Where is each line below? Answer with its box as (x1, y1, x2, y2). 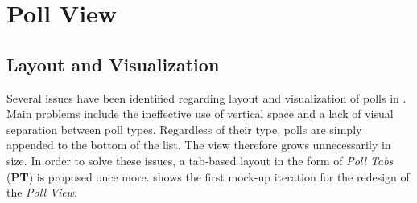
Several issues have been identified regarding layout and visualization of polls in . (6, 89, 407, 106)
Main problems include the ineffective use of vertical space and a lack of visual (6, 105, 394, 122)
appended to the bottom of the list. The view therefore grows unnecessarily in (6, 136, 391, 153)
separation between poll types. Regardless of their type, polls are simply (6, 120, 362, 137)
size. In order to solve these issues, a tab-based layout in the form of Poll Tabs (6, 152, 394, 168)
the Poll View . (6, 184, 77, 201)
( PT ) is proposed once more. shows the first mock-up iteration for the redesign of (6, 168, 410, 185)
